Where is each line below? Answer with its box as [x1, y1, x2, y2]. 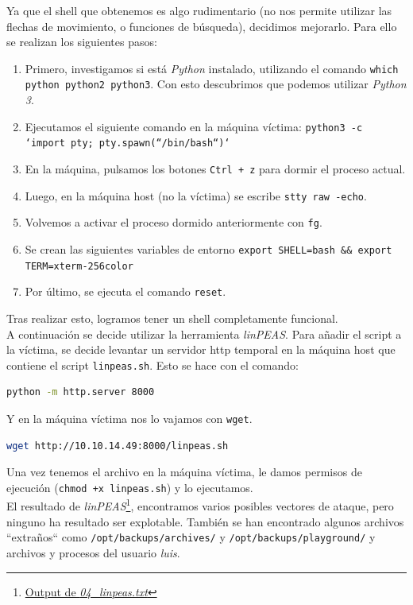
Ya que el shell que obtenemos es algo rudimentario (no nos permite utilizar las [6, 2, 392, 18]
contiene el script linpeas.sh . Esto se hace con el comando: [6, 356, 299, 373]
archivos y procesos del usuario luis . [6, 544, 180, 560]
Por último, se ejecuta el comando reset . [25, 283, 226, 300]
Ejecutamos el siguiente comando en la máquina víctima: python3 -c [25, 118, 363, 134]
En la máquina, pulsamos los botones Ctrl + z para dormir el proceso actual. [25, 161, 406, 176]
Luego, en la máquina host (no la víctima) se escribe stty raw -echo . [25, 187, 367, 204]
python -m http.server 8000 [6, 386, 155, 398]
